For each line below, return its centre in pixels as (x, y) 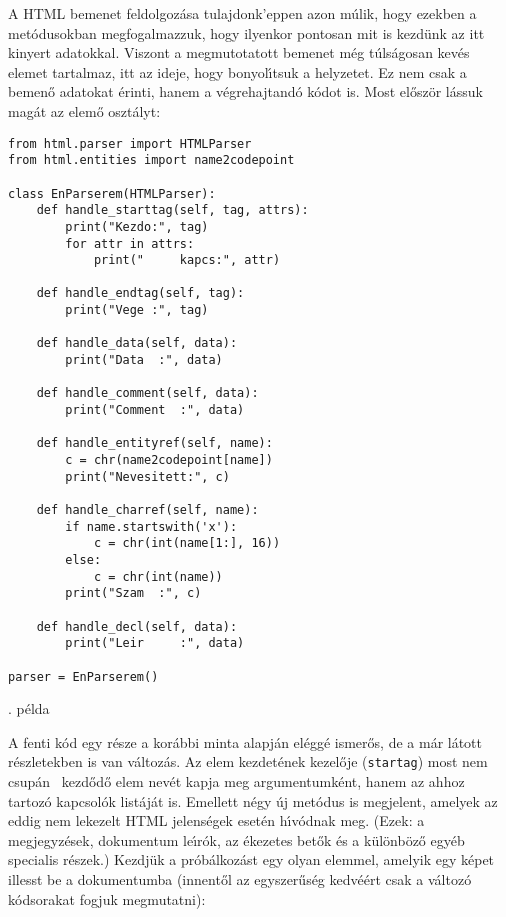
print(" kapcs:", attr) (187, 260)
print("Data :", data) (144, 360)
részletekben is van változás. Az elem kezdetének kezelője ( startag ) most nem (248, 761)
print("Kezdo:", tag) (137, 226)
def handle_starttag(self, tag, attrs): (172, 210)
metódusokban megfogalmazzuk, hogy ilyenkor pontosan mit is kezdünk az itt (246, 32)
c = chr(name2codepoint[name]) (169, 460)
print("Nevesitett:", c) (147, 476)
